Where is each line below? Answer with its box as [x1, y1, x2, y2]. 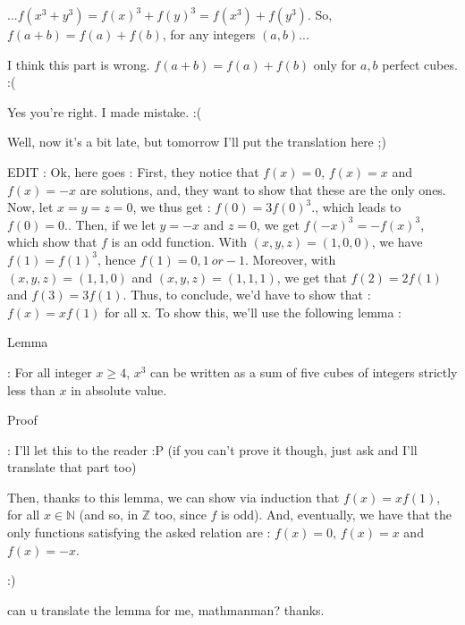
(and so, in [79, 505, 139, 524]
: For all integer [7, 362, 92, 381]
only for [313, 55, 357, 73]
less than [7, 380, 55, 399]
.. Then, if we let [64, 215, 156, 233]
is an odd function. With [111, 232, 248, 251]
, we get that [276, 267, 347, 286]
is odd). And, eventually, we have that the [221, 505, 452, 524]
